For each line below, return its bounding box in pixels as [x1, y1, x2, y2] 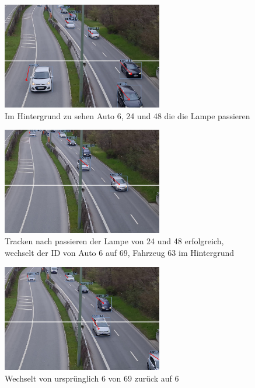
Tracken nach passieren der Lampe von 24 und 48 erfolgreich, [5, 235, 224, 247]
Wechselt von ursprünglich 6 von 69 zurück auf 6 [5, 372, 179, 384]
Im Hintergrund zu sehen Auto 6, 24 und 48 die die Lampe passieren [5, 109, 250, 122]
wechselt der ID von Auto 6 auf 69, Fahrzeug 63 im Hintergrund [5, 246, 235, 258]
